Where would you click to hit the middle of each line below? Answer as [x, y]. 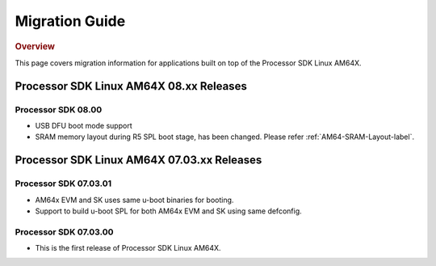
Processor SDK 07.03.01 [63, 184]
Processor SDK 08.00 [59, 109]
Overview [35, 46]
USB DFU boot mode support [84, 125]
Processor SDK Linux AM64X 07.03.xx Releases [138, 160]
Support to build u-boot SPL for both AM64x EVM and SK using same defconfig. [168, 211]
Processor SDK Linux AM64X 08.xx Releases [131, 86]
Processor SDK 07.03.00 [64, 232]
